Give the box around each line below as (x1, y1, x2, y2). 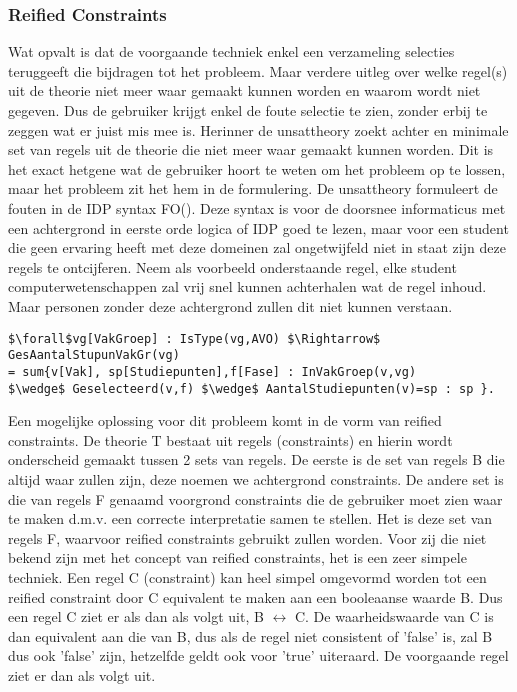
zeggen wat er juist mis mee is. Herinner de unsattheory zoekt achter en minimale (8, 119, 509, 140)
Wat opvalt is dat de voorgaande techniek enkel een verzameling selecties (8, 41, 455, 62)
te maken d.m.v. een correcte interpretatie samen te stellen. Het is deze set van (8, 508, 493, 529)
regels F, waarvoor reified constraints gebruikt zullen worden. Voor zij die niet (8, 527, 487, 548)
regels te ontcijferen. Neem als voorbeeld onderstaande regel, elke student (8, 256, 457, 277)
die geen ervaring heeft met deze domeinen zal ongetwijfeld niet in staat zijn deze (8, 237, 506, 258)
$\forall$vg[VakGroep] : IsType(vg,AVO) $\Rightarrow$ (8, 331, 381, 346)
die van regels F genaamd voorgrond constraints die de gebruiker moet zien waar (8, 488, 503, 509)
